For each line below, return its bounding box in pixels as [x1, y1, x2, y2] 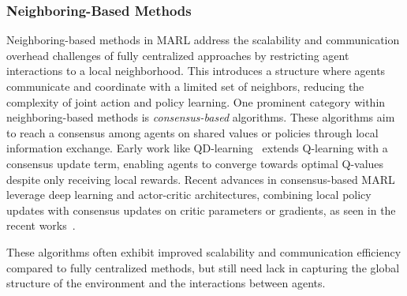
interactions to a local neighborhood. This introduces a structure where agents [6, 62, 386, 79]
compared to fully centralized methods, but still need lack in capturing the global [6, 259, 400, 275]
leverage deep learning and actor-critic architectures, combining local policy [6, 186, 372, 203]
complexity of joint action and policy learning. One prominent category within [6, 93, 386, 110]
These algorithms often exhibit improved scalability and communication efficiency [6, 243, 401, 260]
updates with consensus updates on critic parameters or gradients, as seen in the [6, 201, 396, 218]
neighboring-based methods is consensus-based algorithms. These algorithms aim [6, 109, 395, 126]
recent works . [6, 217, 76, 234]
